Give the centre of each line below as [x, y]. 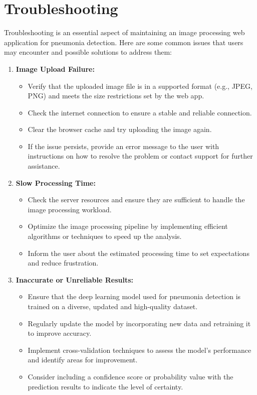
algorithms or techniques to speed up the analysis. [105, 236]
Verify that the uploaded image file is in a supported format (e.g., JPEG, [140, 86]
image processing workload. [70, 209]
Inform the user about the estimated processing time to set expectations [139, 253]
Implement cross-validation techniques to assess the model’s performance [140, 350]
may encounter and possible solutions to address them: [88, 52]
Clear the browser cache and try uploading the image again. [120, 129]
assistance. [44, 166]
